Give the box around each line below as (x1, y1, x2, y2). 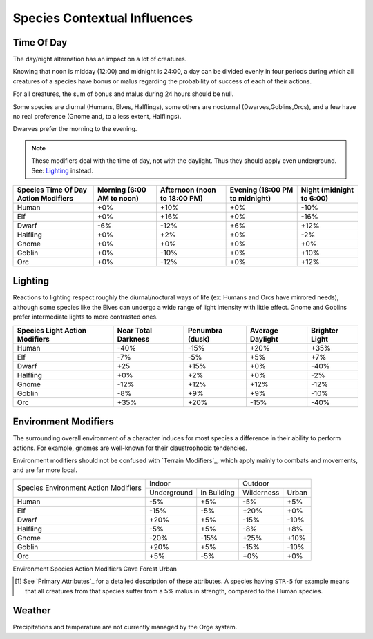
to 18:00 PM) (160, 193, 203, 203)
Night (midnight (300, 185, 354, 195)
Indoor (149, 478, 171, 488)
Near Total (117, 325, 152, 335)
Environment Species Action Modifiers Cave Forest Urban (12, 564, 178, 573)
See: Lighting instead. (31, 166, 93, 175)
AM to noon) (97, 193, 140, 203)
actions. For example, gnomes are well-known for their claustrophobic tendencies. (12, 444, 248, 452)
